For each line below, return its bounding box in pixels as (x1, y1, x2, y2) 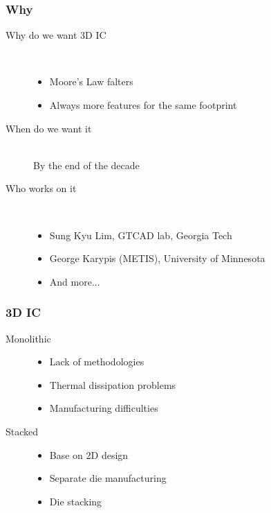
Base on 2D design (49, 447, 129, 462)
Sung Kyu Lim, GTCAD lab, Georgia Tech (49, 227, 232, 242)
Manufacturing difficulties (49, 401, 158, 415)
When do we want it (6, 121, 92, 135)
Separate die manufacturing (49, 471, 167, 485)
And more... (49, 274, 100, 288)
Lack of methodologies (49, 354, 144, 369)
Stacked (6, 424, 39, 438)
